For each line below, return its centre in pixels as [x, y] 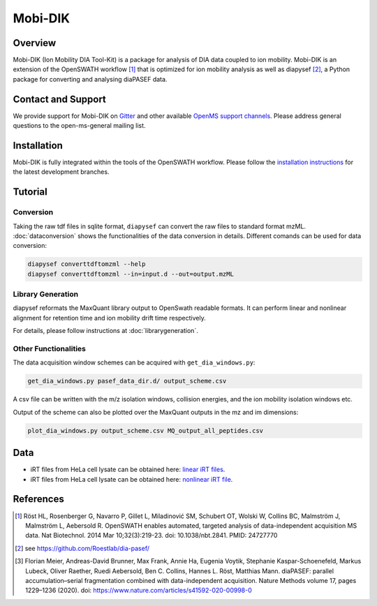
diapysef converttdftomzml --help [87, 264]
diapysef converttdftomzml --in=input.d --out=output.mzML [131, 274]
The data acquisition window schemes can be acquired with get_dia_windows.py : [134, 362]
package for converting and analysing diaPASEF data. [90, 79]
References [38, 499]
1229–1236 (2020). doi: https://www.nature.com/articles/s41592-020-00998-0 [139, 591]
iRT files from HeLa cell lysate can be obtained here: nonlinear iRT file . [132, 479]
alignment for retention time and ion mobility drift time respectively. [109, 318]
